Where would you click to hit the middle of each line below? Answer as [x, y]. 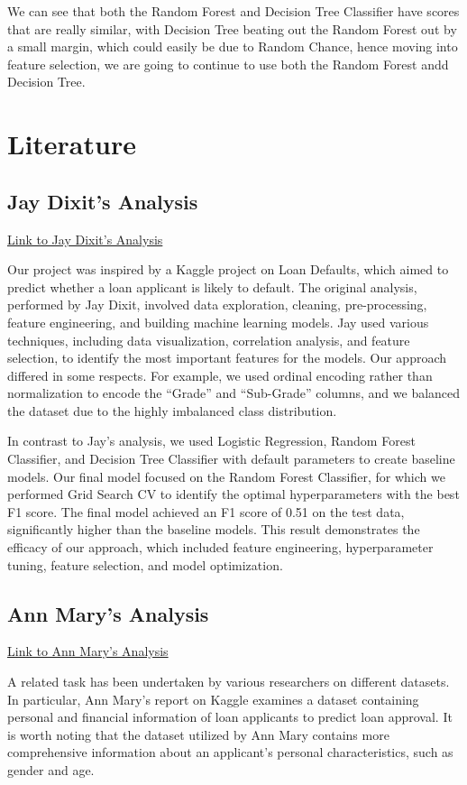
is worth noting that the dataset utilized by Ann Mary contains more [198, 734]
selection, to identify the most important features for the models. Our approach [227, 358]
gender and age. [51, 770]
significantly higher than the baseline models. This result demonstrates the [214, 529]
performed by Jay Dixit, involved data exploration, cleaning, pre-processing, [217, 305]
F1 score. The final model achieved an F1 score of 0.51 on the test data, [206, 511]
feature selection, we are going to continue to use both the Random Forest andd [228, 64]
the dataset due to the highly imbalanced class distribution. [172, 410]
